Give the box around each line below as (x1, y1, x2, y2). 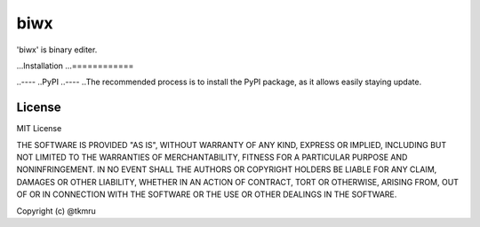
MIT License (16, 123, 62, 134)
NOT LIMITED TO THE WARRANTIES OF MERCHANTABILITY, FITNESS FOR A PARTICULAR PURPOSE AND (16, 152, 408, 163)
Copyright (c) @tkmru (16, 205, 97, 216)
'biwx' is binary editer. (16, 44, 98, 55)
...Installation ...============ (16, 60, 134, 71)
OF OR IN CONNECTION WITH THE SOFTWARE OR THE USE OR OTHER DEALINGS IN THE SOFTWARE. (16, 189, 397, 200)
